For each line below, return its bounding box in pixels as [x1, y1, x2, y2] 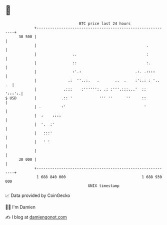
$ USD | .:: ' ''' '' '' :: [5, 95, 146, 101]
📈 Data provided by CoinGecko [5, 192, 70, 198]
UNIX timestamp [87, 183, 120, 188]
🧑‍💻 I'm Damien [5, 204, 36, 210]
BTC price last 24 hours [79, 21, 131, 26]
